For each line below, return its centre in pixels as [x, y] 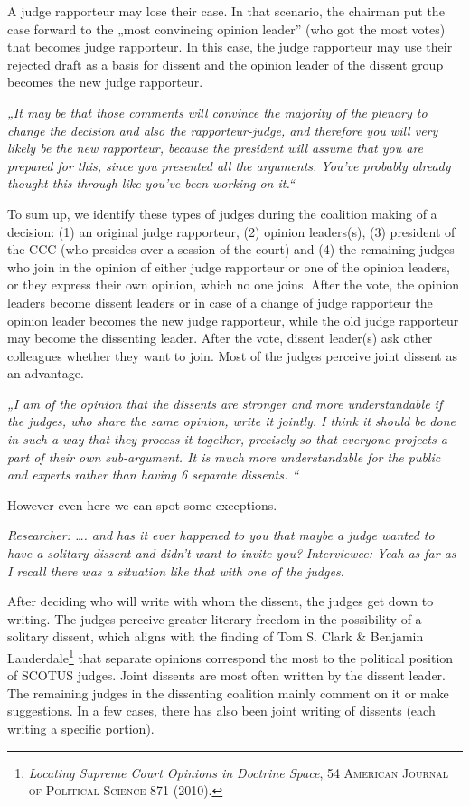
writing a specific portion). [81, 729]
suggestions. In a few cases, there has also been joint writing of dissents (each [221, 711]
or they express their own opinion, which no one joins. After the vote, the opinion [234, 284]
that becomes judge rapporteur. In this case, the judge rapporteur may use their [230, 47]
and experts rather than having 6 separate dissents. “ [153, 474]
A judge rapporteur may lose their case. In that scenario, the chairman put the [226, 11]
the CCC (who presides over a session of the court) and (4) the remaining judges [231, 249]
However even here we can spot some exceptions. [142, 504]
